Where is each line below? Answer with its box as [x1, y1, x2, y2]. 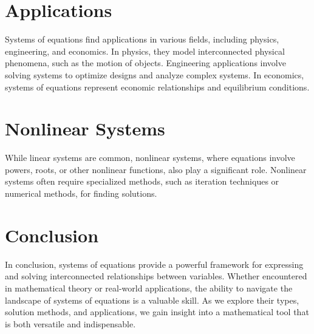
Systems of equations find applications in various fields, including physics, [5, 33, 279, 46]
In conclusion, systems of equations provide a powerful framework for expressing [5, 257, 304, 270]
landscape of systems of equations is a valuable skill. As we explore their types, [5, 293, 299, 306]
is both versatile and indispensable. [5, 317, 136, 330]
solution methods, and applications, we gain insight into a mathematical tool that [5, 305, 309, 318]
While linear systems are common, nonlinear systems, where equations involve [5, 151, 295, 164]
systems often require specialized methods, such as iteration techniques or [5, 175, 279, 188]
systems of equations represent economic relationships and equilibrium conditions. [5, 80, 310, 93]
